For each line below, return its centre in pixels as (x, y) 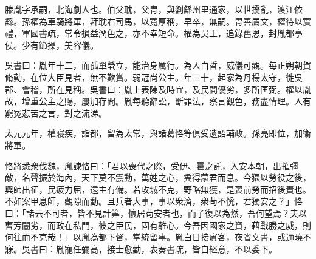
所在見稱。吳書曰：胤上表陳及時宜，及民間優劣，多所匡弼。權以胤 (179, 89)
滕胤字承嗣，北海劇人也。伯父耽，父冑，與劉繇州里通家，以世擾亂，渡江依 (154, 9)
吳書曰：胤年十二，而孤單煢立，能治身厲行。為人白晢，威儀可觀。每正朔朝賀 (158, 65)
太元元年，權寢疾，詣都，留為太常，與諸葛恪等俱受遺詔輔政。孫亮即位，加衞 (158, 133)
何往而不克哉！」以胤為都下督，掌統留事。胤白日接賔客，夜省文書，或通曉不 (158, 237)
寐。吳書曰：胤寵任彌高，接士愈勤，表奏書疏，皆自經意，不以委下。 (141, 248)
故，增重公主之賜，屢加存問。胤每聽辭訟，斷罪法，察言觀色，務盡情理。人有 (158, 101)
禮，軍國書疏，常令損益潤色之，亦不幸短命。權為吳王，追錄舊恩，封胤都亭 (154, 33)
